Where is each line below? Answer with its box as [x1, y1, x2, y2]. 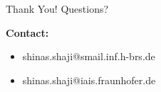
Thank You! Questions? [6, 1, 109, 16]
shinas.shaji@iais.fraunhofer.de [22, 72, 156, 87]
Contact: [6, 25, 49, 40]
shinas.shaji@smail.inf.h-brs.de [22, 49, 155, 64]
